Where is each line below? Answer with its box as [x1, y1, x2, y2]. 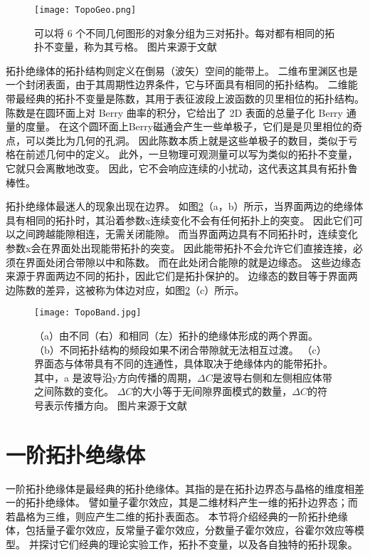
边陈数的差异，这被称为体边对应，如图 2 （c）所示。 [6, 282, 245, 297]
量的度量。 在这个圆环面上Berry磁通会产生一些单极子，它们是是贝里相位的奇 [6, 119, 363, 134]
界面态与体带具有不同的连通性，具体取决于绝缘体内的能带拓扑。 [34, 356, 333, 371]
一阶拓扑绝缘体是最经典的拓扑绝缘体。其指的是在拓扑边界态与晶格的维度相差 [6, 481, 364, 495]
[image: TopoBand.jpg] [34, 308, 142, 318]
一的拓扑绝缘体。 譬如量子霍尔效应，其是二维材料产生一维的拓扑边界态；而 [6, 495, 358, 510]
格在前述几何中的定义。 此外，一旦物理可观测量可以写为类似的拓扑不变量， [6, 147, 358, 162]
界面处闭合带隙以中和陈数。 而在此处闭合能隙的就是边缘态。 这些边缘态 [25, 254, 361, 269]
